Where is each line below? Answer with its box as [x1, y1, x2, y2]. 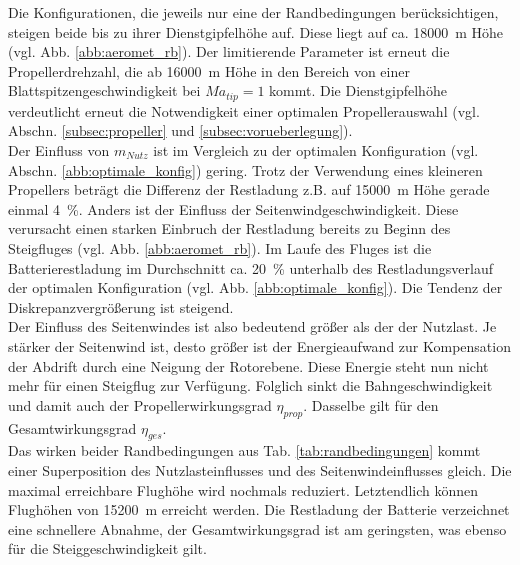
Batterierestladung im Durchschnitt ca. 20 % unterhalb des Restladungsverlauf [8, 257, 493, 278]
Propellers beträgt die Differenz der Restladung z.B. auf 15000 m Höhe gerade [8, 179, 490, 200]
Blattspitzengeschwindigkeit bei [8, 80, 201, 101]
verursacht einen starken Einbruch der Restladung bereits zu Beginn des [8, 218, 451, 239]
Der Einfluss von [8, 140, 110, 161]
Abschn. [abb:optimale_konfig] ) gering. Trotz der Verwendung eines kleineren [8, 159, 483, 180]
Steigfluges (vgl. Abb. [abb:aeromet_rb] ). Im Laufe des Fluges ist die [8, 237, 432, 258]
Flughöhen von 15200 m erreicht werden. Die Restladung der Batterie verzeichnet [8, 499, 510, 520]
